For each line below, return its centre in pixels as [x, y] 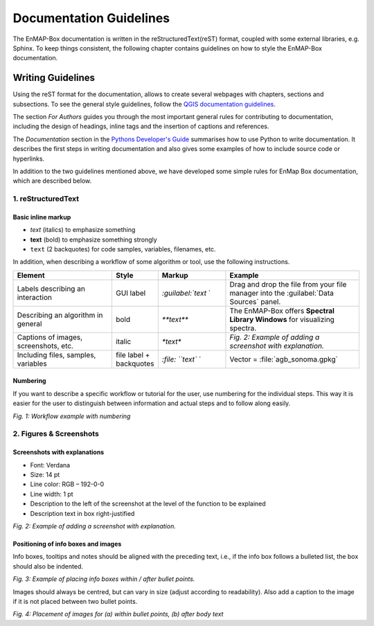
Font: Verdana [50, 465]
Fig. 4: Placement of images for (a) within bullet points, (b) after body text [118, 614]
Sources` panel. [255, 301]
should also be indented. [48, 566]
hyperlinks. [29, 159]
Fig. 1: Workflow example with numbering [72, 416]
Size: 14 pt [45, 475]
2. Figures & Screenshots [56, 434]
